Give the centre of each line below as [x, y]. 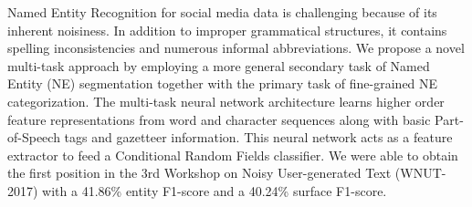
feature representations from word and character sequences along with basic [219, 119]
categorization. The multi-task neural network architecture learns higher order [226, 101]
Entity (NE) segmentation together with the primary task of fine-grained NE [223, 83]
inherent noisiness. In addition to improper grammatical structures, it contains [227, 30]
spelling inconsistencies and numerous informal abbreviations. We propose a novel [236, 48]
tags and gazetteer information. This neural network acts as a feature [258, 137]
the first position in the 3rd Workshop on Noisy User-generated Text [199, 173]
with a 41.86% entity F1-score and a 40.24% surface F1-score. [215, 190]
